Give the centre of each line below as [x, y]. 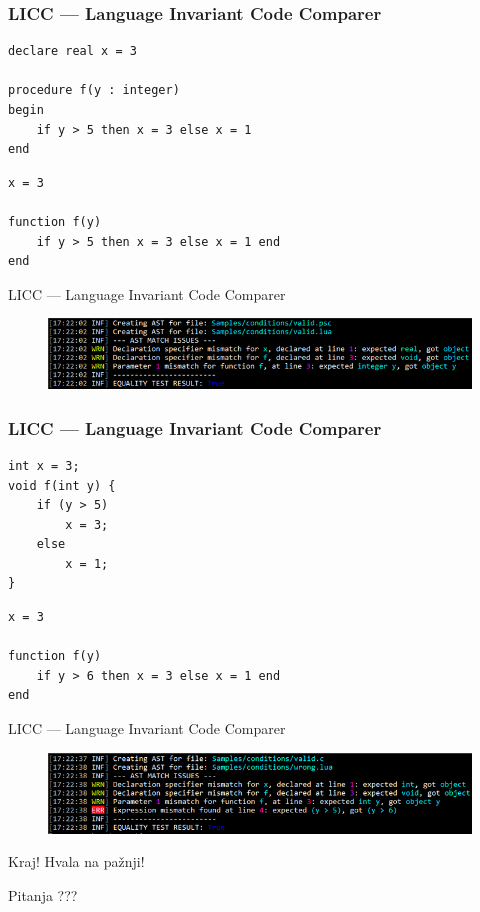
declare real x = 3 [72, 51]
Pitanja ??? [43, 895]
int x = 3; [44, 465]
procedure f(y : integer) [94, 90]
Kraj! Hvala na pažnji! [76, 861]
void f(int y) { [62, 485]
